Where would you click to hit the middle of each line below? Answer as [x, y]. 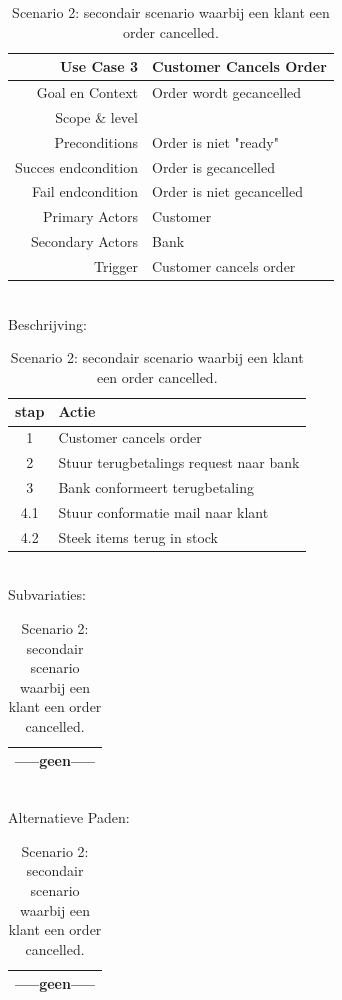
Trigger [115, 265]
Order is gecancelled [213, 166]
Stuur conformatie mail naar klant [163, 511]
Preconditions [96, 141]
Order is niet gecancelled [227, 191]
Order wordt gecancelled [226, 92]
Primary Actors [90, 216]
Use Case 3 [98, 66]
